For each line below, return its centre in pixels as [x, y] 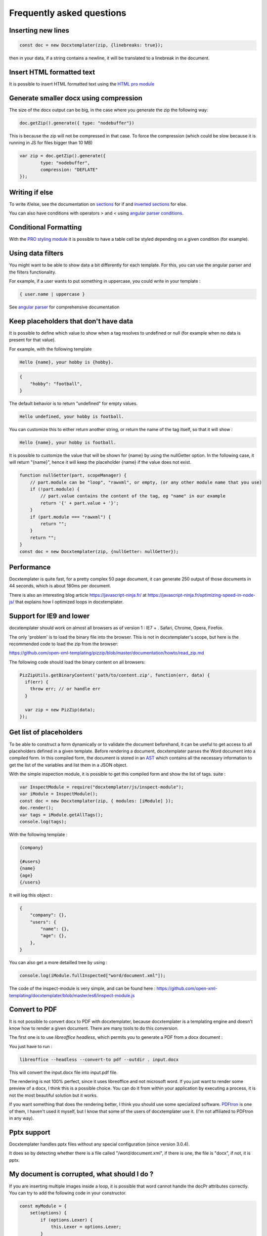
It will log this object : [31, 895]
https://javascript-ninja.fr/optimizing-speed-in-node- [201, 595]
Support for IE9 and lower [49, 616]
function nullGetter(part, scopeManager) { [73, 475]
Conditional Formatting [45, 227]
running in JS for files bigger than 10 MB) [51, 143]
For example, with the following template [50, 349]
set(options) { [48, 1213]
